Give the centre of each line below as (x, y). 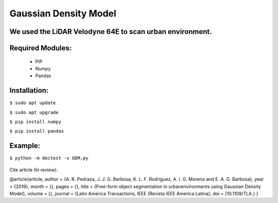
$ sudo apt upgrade (34, 112)
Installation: (29, 91)
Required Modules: (41, 48)
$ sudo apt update (33, 103)
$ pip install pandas (37, 131)
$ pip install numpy (36, 122)
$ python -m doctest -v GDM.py (49, 158)
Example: (25, 146)
